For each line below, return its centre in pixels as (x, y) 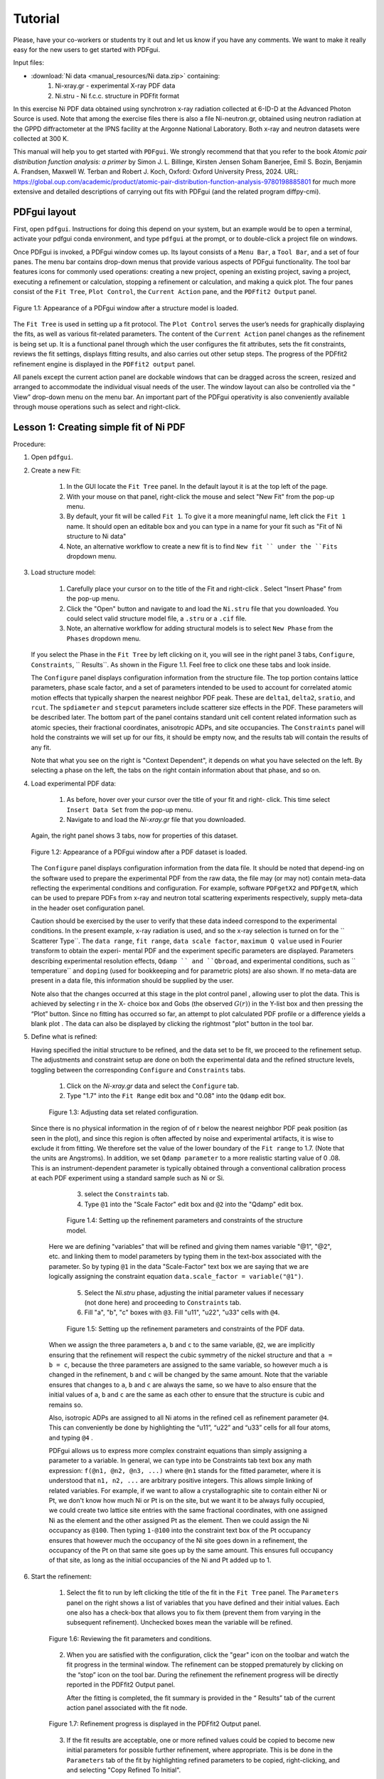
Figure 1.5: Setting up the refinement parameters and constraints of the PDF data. (186, 1329)
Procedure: (30, 444)
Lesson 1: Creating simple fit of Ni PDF (99, 427)
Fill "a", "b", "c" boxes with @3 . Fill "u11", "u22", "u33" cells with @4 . (182, 1312)
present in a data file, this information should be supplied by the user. (132, 981)
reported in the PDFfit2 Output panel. (121, 1685)
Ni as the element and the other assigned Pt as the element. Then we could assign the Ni (179, 1520)
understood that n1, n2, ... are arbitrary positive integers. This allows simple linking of (181, 1481)
